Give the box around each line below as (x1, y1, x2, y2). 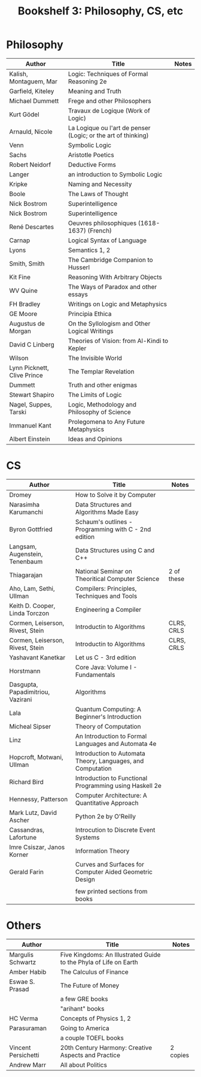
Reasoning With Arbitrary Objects (68, 273, 163, 281)
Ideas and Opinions (68, 435, 123, 443)
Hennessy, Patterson (9, 795, 68, 803)
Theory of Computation (75, 722, 141, 730)
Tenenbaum (9, 557, 43, 565)
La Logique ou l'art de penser (68, 124, 151, 132)
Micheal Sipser (9, 722, 51, 730)
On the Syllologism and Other (68, 319, 151, 327)
